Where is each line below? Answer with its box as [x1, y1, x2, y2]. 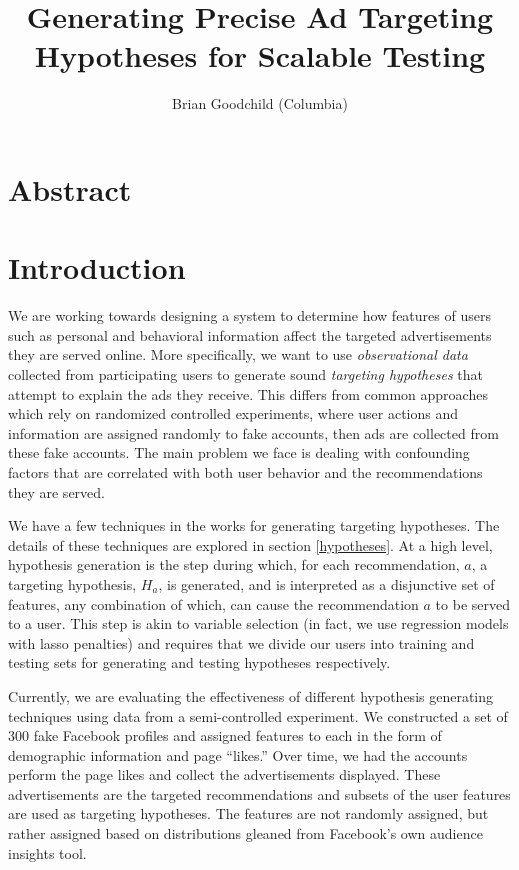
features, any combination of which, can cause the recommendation [8, 593, 419, 614]
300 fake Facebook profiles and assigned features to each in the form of [8, 725, 442, 746]
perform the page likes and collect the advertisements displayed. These [8, 764, 441, 785]
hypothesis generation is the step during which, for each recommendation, [8, 554, 460, 575]
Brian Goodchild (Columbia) [172, 93, 348, 114]
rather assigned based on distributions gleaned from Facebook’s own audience [8, 823, 483, 844]
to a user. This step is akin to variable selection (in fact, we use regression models [8, 613, 509, 634]
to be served [435, 593, 510, 614]
